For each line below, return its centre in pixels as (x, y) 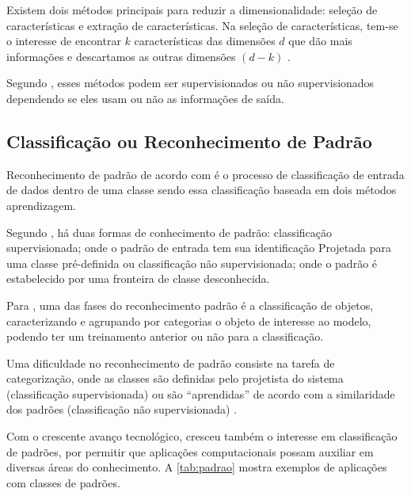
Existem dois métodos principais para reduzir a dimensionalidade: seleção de (192, 10)
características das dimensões (205, 41)
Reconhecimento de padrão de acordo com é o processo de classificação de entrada (205, 174)
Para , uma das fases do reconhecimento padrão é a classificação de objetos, (190, 305)
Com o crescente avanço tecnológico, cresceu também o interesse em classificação (202, 436)
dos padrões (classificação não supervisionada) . (122, 409)
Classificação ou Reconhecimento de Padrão (189, 141)
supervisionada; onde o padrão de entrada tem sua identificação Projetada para (199, 248)
